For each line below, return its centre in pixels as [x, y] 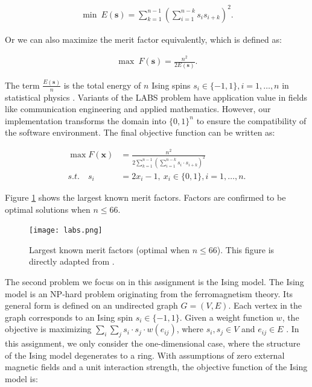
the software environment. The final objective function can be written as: [140, 132]
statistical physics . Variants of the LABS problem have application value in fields [156, 97]
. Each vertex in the [265, 305]
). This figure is [246, 249]
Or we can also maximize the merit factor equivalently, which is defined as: [143, 39]
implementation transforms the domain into [86, 120]
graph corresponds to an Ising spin [69, 317]
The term [22, 85]
